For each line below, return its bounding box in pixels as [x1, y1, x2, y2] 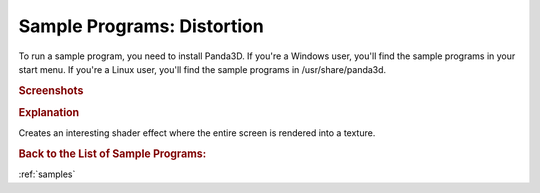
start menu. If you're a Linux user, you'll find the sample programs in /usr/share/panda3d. [18, 63, 387, 75]
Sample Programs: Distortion [18, 15, 264, 37]
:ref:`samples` [18, 168, 76, 180]
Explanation [18, 105, 80, 119]
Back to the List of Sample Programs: [18, 147, 207, 161]
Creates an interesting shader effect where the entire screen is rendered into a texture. [18, 127, 376, 139]
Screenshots [18, 83, 84, 97]
